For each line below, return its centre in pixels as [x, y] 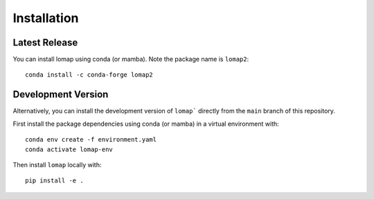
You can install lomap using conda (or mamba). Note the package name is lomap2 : [131, 59]
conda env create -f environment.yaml [91, 140]
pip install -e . [54, 181]
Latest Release [45, 42]
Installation [46, 18]
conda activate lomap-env [69, 149]
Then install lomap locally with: [57, 164]
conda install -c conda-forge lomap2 [89, 75]
